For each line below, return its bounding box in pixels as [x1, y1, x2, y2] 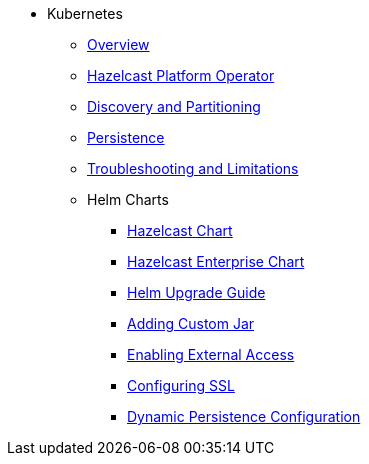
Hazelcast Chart [127, 222, 233, 239]
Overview [87, 36, 150, 53]
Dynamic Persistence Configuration [127, 408, 361, 425]
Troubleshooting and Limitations [87, 160, 299, 177]
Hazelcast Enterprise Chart [127, 253, 305, 270]
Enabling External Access [127, 346, 295, 363]
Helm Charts [87, 191, 169, 208]
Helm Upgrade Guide [127, 284, 266, 301]
